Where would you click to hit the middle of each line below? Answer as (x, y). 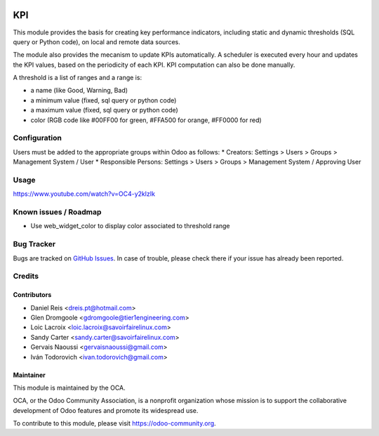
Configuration (38, 138)
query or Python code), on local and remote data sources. (97, 41)
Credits (26, 276)
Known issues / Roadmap (57, 212)
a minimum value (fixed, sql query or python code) (104, 100)
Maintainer (29, 375)
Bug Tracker (34, 244)
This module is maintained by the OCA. (69, 388)
